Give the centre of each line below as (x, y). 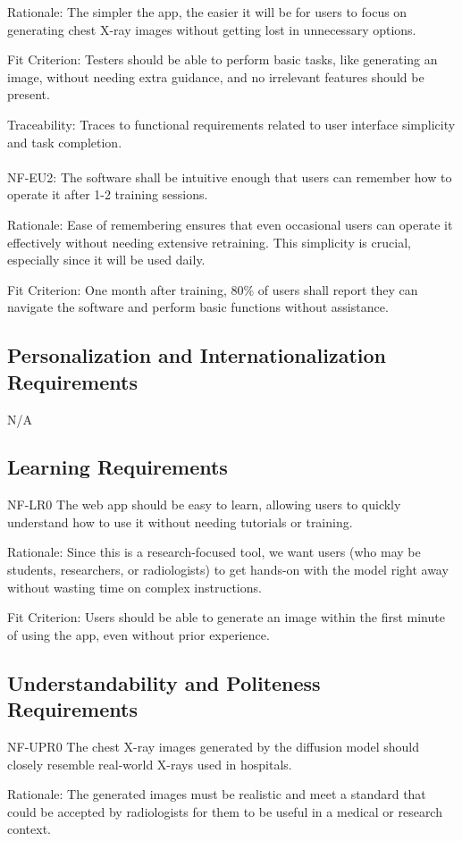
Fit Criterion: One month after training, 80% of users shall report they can (213, 289)
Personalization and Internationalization (197, 355)
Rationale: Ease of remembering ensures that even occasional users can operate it (230, 224)
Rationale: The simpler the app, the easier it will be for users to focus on (207, 12)
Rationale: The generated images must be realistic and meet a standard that (217, 794)
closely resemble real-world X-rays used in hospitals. (150, 764)
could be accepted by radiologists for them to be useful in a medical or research (225, 811)
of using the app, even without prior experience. (139, 634)
